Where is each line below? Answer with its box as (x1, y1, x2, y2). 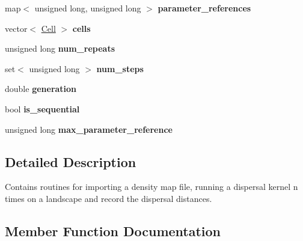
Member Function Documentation (5, 221, 221, 240)
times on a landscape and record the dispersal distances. (5, 192, 212, 204)
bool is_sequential (5, 102, 80, 115)
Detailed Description (5, 152, 136, 171)
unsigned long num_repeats (5, 42, 115, 55)
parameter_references (158, 2, 251, 14)
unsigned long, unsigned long (34, 2, 141, 14)
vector (5, 22, 28, 34)
